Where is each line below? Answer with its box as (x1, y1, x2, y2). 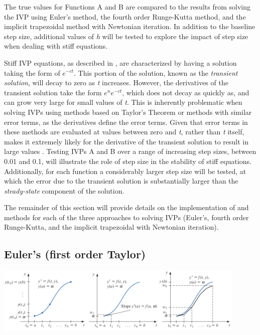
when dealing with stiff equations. (4, 41, 108, 51)
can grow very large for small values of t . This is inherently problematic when (4, 97, 242, 107)
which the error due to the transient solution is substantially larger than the (4, 176, 238, 186)
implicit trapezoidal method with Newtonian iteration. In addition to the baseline (4, 21, 255, 32)
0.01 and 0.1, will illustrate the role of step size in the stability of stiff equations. (4, 155, 251, 166)
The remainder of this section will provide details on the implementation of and (4, 202, 249, 213)
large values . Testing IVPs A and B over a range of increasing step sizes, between (4, 146, 256, 156)
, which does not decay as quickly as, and (122, 87, 249, 97)
